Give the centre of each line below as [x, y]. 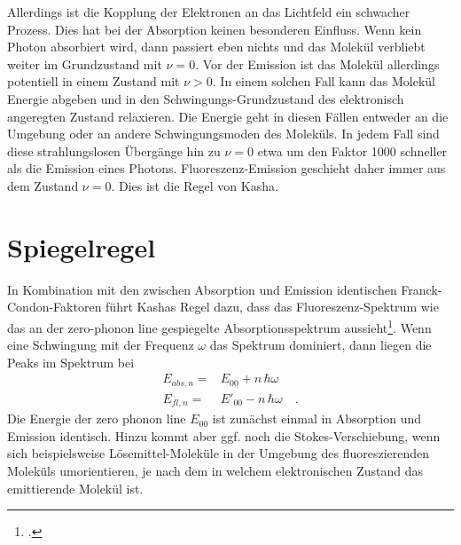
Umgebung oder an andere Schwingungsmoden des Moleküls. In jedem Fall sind [223, 134]
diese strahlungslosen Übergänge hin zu [114, 150]
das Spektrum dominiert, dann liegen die [320, 345]
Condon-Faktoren [55, 307]
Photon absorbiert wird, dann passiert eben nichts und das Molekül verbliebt [216, 47]
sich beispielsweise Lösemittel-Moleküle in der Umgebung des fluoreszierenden [219, 453]
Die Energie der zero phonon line [97, 419]
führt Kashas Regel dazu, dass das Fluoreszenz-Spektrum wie [272, 307]
